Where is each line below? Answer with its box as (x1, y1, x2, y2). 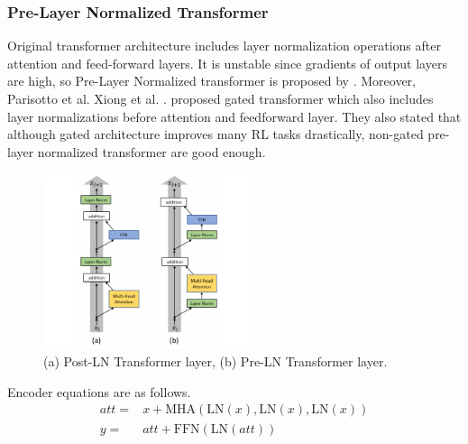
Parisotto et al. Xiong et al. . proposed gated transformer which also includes (7, 89, 434, 107)
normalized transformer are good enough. (37, 142, 266, 161)
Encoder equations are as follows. (7, 382, 191, 401)
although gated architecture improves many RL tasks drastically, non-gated (7, 125, 424, 143)
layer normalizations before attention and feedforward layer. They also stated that (7, 106, 462, 125)
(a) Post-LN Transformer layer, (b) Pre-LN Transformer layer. (43, 352, 388, 371)
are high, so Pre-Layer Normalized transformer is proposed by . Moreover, (7, 71, 416, 90)
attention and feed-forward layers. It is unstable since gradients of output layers (7, 53, 447, 72)
